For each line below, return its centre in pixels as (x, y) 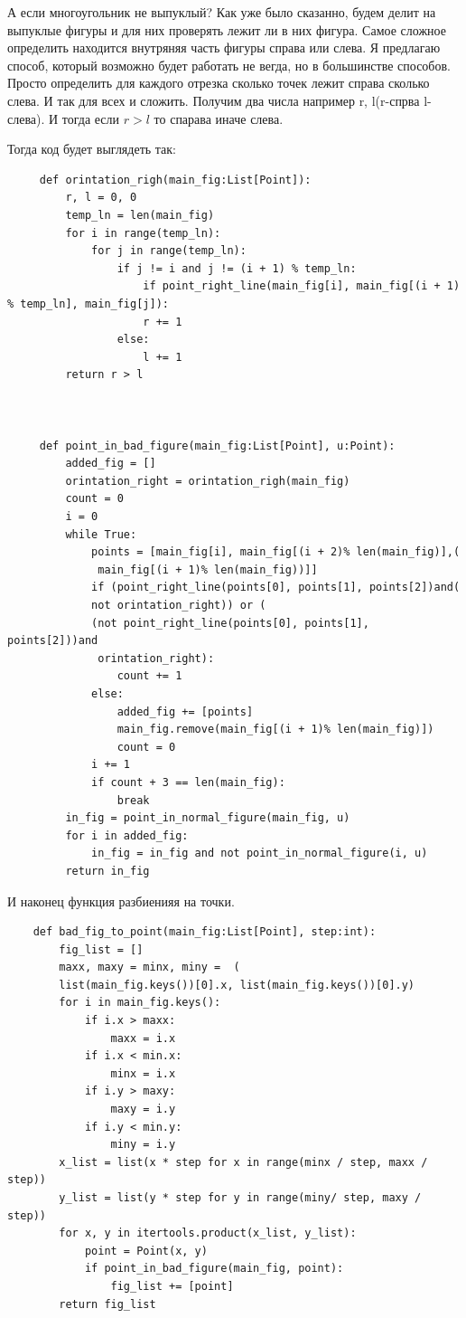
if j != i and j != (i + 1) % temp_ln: (237, 268)
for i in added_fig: (127, 835)
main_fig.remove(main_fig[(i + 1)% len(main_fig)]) (275, 730)
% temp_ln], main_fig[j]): (88, 303)
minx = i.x (143, 1073)
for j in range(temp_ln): (169, 251)
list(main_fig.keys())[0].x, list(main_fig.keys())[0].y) (237, 985)
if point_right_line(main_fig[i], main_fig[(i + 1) (302, 286)
